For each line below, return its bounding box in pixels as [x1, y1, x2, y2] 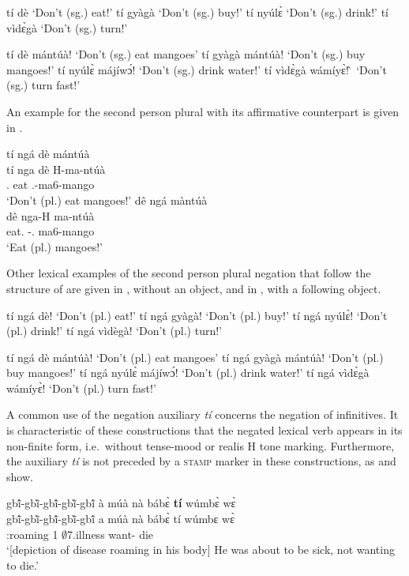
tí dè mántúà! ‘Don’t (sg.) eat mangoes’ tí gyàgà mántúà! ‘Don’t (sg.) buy [6, 46, 366, 62]
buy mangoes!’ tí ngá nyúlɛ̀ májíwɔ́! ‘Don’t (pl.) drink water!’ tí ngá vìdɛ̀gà [6, 364, 370, 381]
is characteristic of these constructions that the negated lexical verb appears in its [6, 422, 403, 439]
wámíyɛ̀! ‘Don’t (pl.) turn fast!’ [6, 379, 156, 396]
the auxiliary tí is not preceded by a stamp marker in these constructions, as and [6, 453, 396, 469]
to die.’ [6, 556, 39, 573]
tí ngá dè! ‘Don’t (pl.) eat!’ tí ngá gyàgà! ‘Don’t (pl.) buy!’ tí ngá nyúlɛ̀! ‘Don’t [6, 307, 388, 323]
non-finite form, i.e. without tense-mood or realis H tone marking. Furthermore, [6, 437, 395, 454]
